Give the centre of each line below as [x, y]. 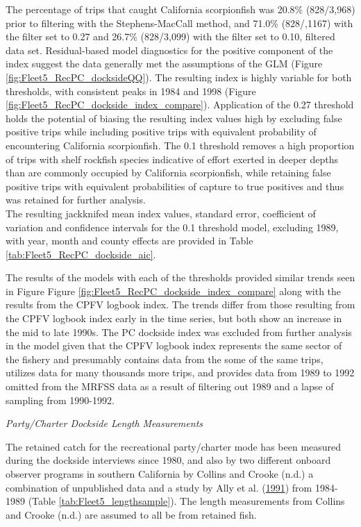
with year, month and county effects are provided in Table [129, 241]
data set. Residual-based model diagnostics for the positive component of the [169, 50]
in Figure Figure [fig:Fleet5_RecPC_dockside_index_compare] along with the [174, 291]
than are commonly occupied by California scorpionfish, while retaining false [168, 173]
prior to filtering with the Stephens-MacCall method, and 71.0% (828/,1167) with [179, 23]
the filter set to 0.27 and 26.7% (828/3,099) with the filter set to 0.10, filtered [170, 36]
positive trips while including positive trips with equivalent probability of [161, 132]
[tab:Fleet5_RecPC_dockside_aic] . [81, 254]
